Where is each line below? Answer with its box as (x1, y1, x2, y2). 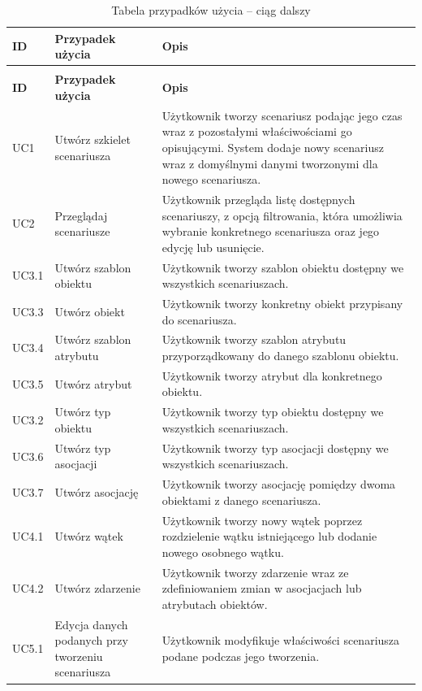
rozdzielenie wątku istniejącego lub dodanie (161, 528, 377, 545)
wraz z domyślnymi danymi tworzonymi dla (161, 154, 378, 172)
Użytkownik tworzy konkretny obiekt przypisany (161, 295, 403, 311)
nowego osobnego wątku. (161, 543, 284, 560)
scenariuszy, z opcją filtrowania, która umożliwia (161, 206, 403, 224)
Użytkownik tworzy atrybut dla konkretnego (161, 367, 382, 384)
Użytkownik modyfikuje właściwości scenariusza (161, 632, 400, 649)
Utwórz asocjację (54, 483, 139, 500)
